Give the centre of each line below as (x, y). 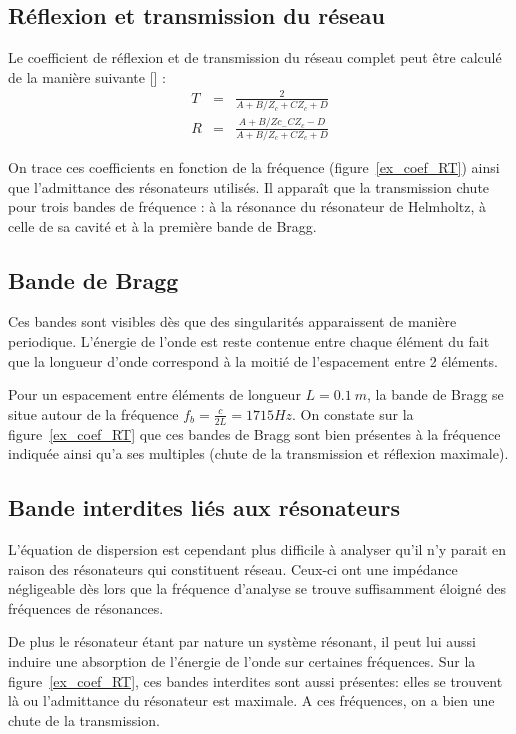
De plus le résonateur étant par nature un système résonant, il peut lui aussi (242, 641)
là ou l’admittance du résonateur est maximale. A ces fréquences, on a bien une (251, 700)
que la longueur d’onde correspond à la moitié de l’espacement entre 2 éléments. (253, 360)
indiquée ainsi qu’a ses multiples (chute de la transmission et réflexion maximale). (258, 453)
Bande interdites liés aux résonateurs (204, 507)
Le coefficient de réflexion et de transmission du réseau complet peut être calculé (255, 57)
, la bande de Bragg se (435, 394)
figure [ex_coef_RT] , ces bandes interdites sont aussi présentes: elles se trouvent (255, 680)
